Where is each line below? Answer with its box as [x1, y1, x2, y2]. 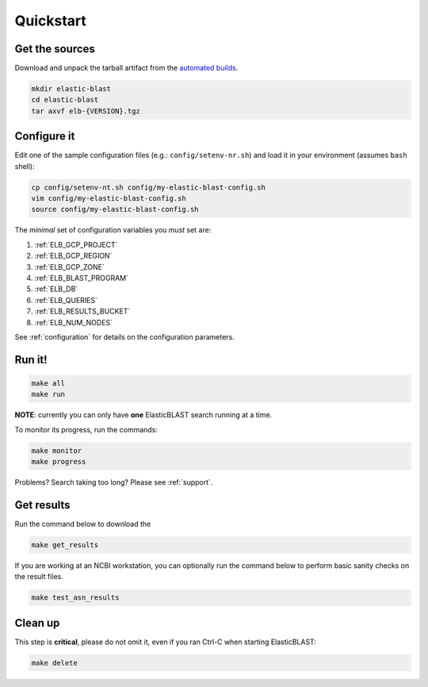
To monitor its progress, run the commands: [14, 424, 159, 434]
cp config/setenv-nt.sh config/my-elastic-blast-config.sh [31, 182, 266, 192]
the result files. [14, 572, 63, 581]
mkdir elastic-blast [31, 84, 111, 94]
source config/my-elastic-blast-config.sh [31, 205, 199, 214]
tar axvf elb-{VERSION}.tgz [31, 106, 140, 115]
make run [31, 390, 66, 399]
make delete [31, 658, 78, 667]
